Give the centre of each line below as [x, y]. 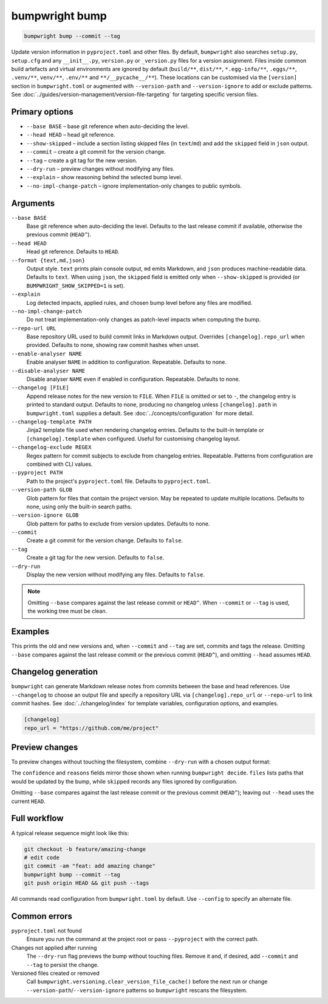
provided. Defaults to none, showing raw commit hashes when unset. [113, 345]
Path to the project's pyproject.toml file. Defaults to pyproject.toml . [118, 481]
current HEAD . [28, 801]
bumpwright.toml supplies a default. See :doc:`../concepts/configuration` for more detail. [140, 413]
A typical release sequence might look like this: [70, 833]
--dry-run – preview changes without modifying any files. [101, 169]
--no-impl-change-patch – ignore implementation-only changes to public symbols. [134, 186]
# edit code [42, 857]
